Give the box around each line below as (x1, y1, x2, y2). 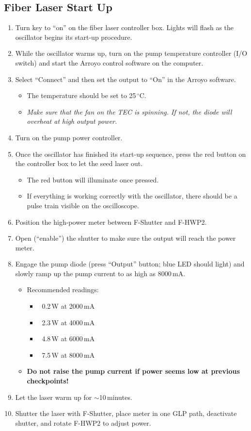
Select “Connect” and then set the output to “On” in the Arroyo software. (15, 74, 236, 84)
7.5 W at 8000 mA (42, 349, 95, 360)
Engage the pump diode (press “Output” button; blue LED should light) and (15, 259, 245, 269)
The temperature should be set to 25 (27, 90, 136, 100)
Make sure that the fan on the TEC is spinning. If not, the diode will (27, 106, 232, 116)
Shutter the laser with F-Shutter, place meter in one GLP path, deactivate (15, 408, 237, 418)
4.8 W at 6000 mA (42, 333, 95, 344)
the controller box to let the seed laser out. (15, 158, 143, 168)
